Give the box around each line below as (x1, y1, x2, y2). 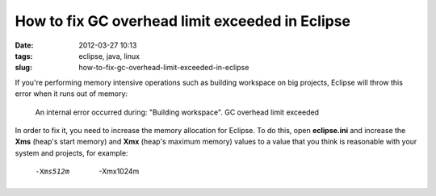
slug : (15, 63, 32, 73)
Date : (15, 40, 34, 50)
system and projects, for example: (15, 148, 128, 157)
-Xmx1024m (99, 166, 140, 177)
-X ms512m (35, 167, 70, 177)
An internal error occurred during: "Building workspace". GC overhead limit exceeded (35, 107, 319, 117)
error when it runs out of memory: (15, 89, 128, 98)
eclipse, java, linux (78, 51, 140, 60)
